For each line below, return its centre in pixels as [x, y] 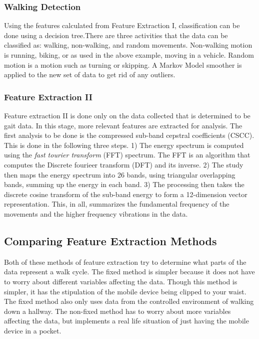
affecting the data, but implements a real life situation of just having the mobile [126, 321]
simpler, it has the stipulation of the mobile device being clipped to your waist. [125, 291]
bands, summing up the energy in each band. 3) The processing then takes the [124, 184]
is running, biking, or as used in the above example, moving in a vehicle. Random [129, 55]
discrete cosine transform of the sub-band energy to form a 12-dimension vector [126, 194]
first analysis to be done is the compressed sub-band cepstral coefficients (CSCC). [129, 135]
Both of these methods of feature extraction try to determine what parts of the [125, 262]
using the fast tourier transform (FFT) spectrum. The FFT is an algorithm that [127, 155]
